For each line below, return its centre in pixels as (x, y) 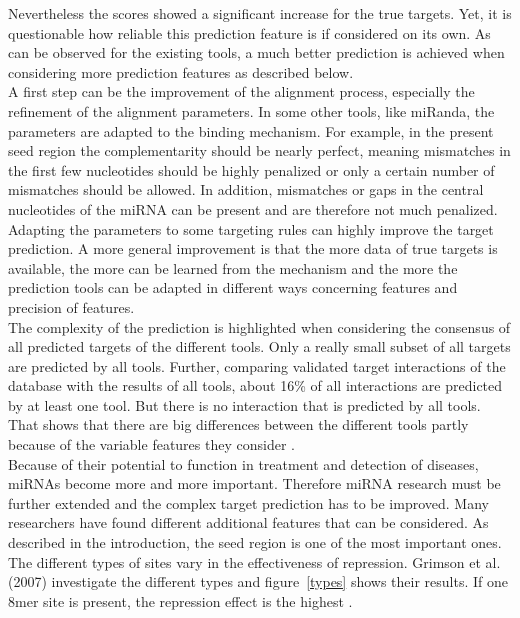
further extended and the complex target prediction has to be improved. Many (248, 502)
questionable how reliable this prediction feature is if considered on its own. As (249, 32)
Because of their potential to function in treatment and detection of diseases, (243, 463)
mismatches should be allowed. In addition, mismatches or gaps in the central (246, 189)
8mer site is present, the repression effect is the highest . (180, 600)
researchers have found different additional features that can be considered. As (248, 522)
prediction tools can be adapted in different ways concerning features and (233, 287)
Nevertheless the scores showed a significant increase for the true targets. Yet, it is (260, 13)
